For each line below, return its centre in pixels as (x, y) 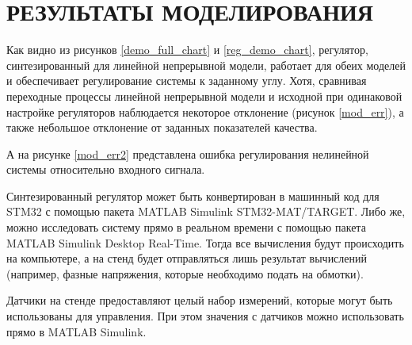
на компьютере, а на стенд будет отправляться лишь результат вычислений (187, 258)
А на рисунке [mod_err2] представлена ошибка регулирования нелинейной (188, 153)
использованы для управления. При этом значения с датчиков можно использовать (205, 316)
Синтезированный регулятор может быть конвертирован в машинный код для (193, 195)
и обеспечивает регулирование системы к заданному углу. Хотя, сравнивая (187, 80)
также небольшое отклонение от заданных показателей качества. (162, 127)
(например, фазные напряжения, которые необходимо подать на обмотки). (185, 273)
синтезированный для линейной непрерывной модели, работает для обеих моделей (206, 65)
